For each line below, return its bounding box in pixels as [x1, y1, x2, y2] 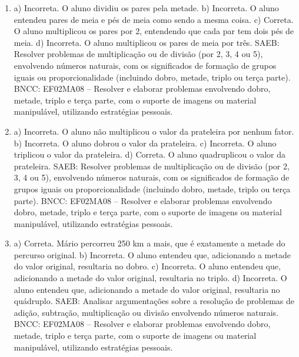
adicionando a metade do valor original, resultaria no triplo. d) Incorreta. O [14, 272, 287, 284]
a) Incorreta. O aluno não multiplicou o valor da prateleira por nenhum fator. [14, 125, 294, 137]
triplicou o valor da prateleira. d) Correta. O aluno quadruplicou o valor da [14, 148, 286, 161]
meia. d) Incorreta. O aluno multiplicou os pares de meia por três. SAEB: [14, 36, 280, 48]
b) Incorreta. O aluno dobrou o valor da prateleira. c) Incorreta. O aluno [14, 136, 277, 149]
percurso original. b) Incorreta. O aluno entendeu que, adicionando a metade [14, 248, 291, 261]
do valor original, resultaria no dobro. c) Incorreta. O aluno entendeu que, [14, 260, 281, 272]
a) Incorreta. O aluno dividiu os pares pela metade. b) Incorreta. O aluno [14, 2, 279, 14]
